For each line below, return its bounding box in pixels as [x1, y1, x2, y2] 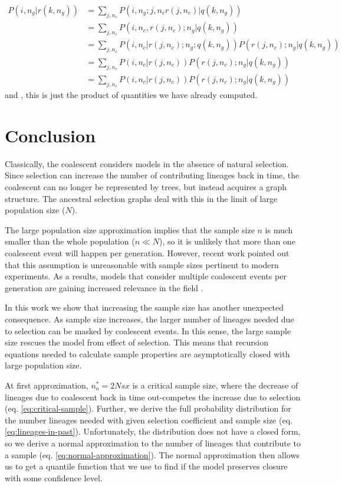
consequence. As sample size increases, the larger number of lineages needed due [5, 313, 294, 325]
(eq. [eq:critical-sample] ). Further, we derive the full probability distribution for [5, 402, 291, 415]
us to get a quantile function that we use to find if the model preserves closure [5, 460, 288, 472]
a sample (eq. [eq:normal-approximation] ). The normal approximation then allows [5, 448, 300, 461]
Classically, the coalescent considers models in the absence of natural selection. [5, 157, 289, 169]
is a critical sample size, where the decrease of [132, 379, 298, 391]
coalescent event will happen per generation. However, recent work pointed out [5, 247, 290, 259]
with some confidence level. [5, 471, 103, 484]
